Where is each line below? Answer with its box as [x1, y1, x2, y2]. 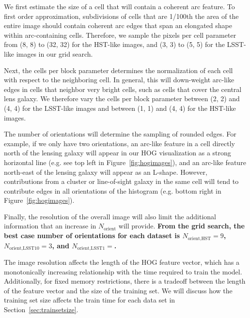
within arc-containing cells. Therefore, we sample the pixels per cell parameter [4, 30, 236, 40]
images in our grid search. [16, 48, 93, 59]
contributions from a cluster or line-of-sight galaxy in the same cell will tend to [4, 176, 239, 186]
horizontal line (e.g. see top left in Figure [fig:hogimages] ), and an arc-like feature [4, 157, 246, 167]
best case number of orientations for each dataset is [4, 230, 180, 241]
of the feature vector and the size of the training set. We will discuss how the [4, 285, 233, 295]
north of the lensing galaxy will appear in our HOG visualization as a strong [4, 148, 231, 158]
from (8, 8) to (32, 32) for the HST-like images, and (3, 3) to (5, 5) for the [4, 39, 225, 49]
